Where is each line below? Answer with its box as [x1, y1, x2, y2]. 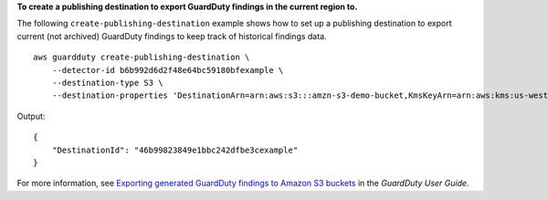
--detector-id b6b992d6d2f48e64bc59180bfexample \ [51, 65, 284, 75]
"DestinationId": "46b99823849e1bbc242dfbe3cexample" [51, 144, 299, 155]
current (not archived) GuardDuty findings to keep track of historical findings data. [16, 30, 328, 41]
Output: [16, 111, 46, 121]
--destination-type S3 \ [51, 78, 163, 88]
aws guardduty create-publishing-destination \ [33, 52, 250, 63]
